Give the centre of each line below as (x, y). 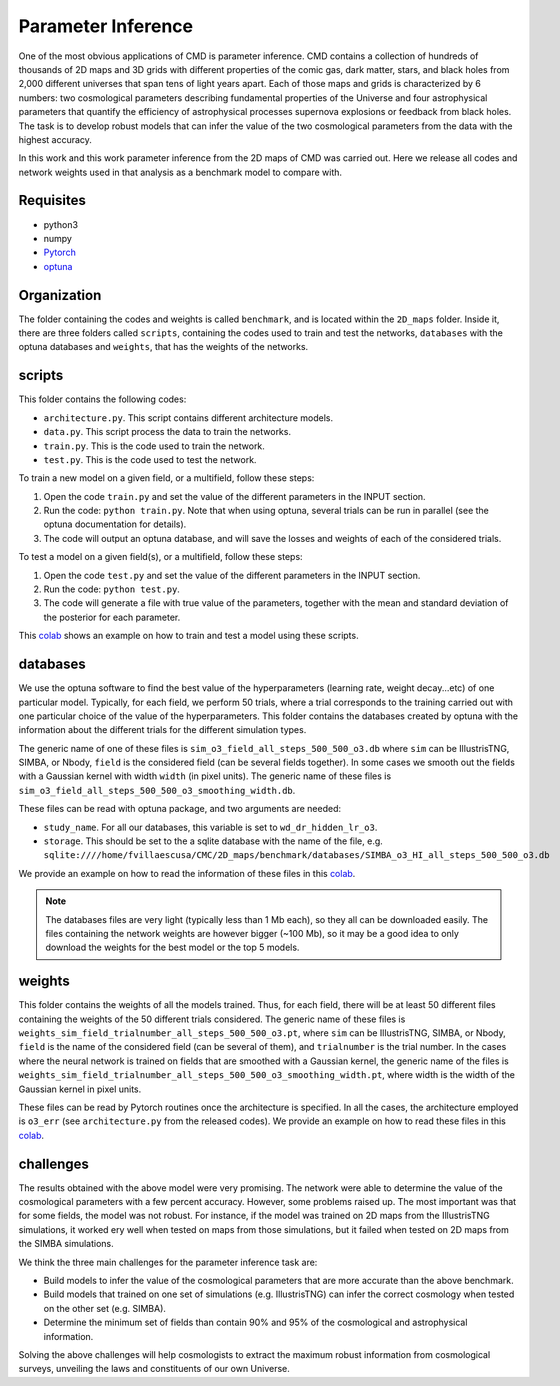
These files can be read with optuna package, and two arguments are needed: (180, 809)
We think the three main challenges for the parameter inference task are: (168, 1262)
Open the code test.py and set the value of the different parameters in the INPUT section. (232, 575)
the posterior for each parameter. (112, 617)
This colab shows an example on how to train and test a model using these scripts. (188, 636)
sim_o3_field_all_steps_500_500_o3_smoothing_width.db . (157, 790)
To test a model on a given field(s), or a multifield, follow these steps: (161, 557)
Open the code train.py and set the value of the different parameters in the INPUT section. (234, 496)
